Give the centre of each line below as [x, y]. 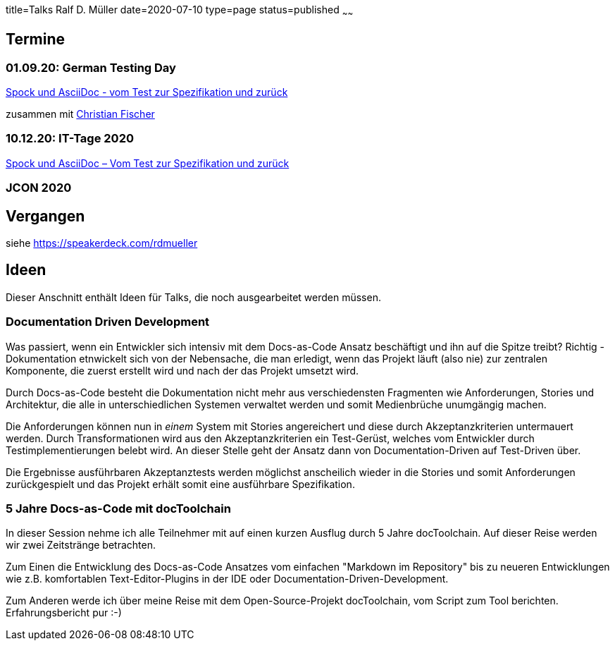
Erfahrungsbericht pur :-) [64, 613]
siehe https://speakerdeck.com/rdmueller [102, 243]
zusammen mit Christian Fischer [80, 114]
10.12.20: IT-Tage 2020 [70, 139]
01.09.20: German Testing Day [91, 67]
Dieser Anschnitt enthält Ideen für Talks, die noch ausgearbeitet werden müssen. [193, 297]
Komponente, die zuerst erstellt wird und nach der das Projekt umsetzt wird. [182, 370]
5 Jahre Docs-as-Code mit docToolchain [118, 508]
